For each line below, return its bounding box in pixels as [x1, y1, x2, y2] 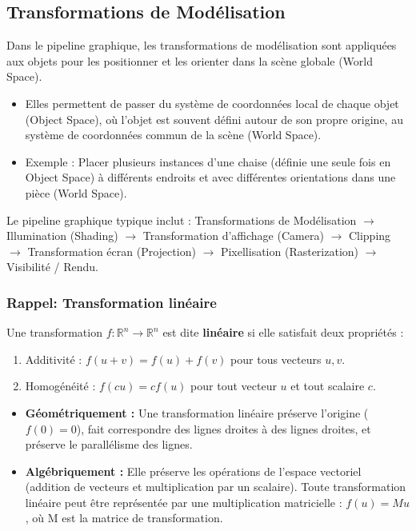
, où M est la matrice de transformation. [25, 509, 223, 526]
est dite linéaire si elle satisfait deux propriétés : [162, 324, 404, 341]
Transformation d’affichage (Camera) [142, 227, 324, 244]
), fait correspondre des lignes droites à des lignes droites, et [76, 420, 371, 437]
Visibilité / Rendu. [6, 258, 99, 275]
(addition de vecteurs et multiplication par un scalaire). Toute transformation [25, 478, 406, 495]
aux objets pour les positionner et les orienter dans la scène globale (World [6, 52, 373, 69]
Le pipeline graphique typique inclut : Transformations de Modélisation [6, 211, 357, 228]
